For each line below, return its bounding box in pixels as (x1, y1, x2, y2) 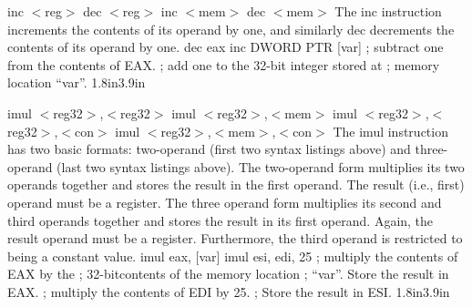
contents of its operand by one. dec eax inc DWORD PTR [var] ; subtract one (7, 37, 444, 56)
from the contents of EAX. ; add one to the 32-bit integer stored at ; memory (7, 55, 440, 74)
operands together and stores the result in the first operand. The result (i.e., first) (7, 175, 465, 194)
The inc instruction (334, 2, 442, 20)
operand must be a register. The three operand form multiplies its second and (7, 192, 442, 211)
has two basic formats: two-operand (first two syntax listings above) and (7, 139, 411, 159)
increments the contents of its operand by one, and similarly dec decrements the (7, 19, 455, 38)
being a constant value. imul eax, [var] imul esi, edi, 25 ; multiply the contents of (7, 246, 458, 265)
